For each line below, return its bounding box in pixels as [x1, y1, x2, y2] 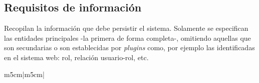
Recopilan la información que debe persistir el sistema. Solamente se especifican [4, 23, 248, 33]
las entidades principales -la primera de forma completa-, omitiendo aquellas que [4, 32, 251, 43]
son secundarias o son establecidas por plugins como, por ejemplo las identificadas [4, 42, 255, 53]
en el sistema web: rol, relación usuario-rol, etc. [4, 52, 149, 62]
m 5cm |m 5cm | [4, 69, 45, 79]
